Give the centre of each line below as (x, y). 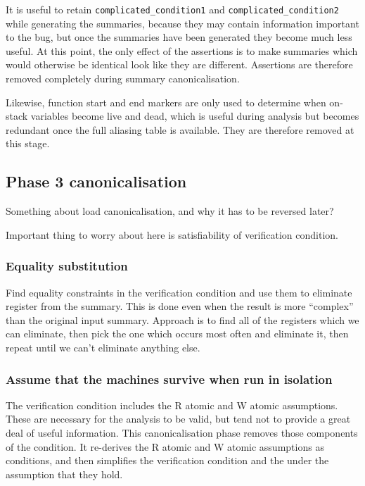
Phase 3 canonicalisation (96, 181)
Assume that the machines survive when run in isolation (169, 379)
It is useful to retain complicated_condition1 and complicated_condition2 (172, 9)
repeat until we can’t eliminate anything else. (103, 347)
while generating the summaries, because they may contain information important (182, 23)
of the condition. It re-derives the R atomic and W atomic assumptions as (165, 446)
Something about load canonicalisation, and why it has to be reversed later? (170, 211)
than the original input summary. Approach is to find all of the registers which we (182, 319)
